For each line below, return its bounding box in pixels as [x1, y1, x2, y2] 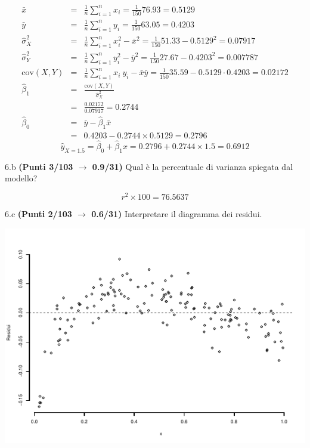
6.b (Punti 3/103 [5, 160, 73, 172]
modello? [5, 172, 38, 184]
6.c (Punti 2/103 [5, 208, 72, 220]
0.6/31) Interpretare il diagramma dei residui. [91, 208, 262, 220]
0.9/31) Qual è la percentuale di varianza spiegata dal [92, 160, 293, 172]
